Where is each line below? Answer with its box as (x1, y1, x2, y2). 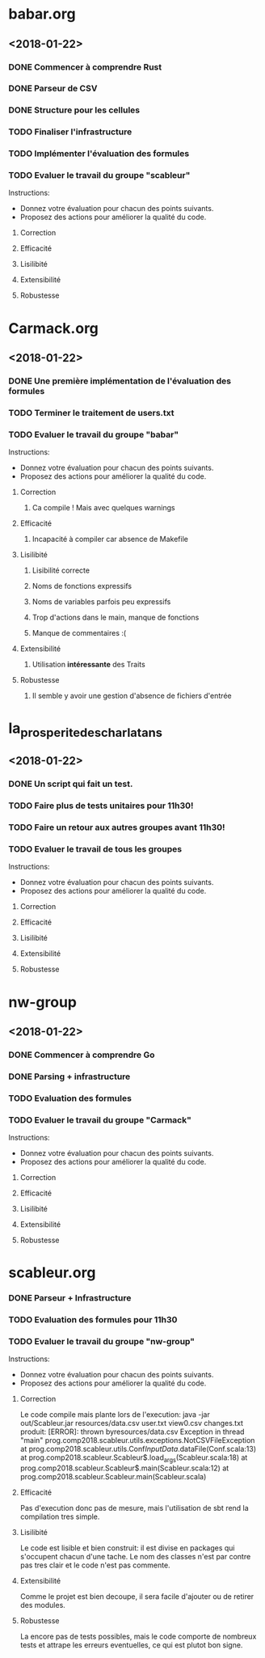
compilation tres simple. (19, 1512, 100, 1521)
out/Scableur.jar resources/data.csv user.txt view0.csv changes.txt (19, 1419, 244, 1428)
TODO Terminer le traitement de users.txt (8, 407, 175, 418)
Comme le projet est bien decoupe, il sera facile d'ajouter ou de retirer (19, 1592, 254, 1601)
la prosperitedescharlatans (8, 719, 163, 740)
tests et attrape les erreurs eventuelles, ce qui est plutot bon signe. (19, 1640, 243, 1650)
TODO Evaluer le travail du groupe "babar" (8, 429, 179, 440)
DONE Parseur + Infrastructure (8, 1292, 132, 1304)
